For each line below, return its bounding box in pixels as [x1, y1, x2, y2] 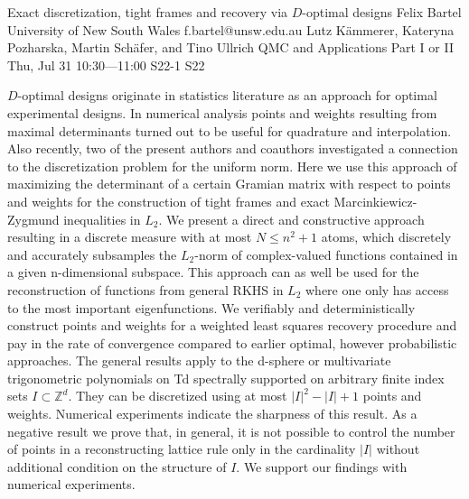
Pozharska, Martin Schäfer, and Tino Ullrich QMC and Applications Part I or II [7, 38, 454, 57]
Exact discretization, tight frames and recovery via [7, 3, 288, 21]
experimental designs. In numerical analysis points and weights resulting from [7, 103, 437, 122]
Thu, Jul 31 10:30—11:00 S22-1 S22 [7, 55, 205, 74]
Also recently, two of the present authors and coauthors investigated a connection [7, 139, 458, 158]
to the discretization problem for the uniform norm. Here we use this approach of [7, 156, 457, 175]
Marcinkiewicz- [333, 191, 417, 210]
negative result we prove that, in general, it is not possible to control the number [7, 421, 455, 440]
